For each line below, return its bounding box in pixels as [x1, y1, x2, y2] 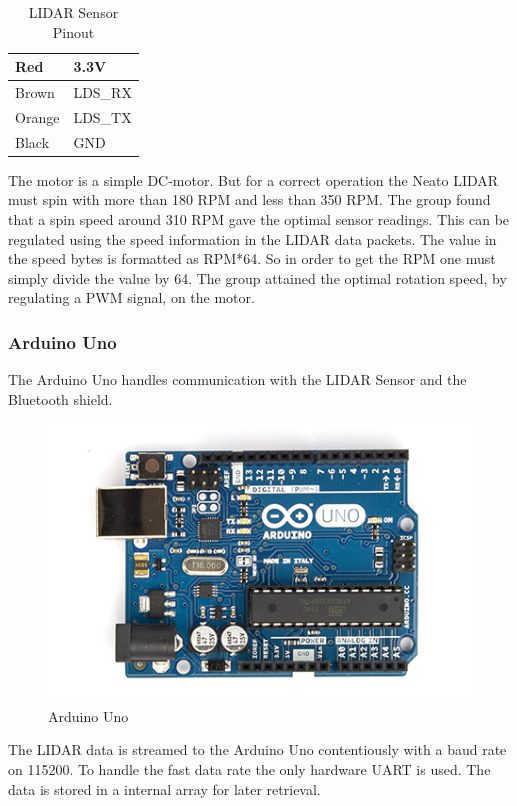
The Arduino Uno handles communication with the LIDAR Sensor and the [8, 369, 467, 390]
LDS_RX [73, 82, 132, 103]
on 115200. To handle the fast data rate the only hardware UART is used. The [8, 759, 491, 780]
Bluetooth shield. [8, 388, 113, 409]
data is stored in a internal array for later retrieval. [8, 778, 321, 799]
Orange [15, 106, 60, 127]
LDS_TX [73, 106, 132, 127]
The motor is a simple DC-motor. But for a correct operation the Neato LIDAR [8, 169, 499, 190]
